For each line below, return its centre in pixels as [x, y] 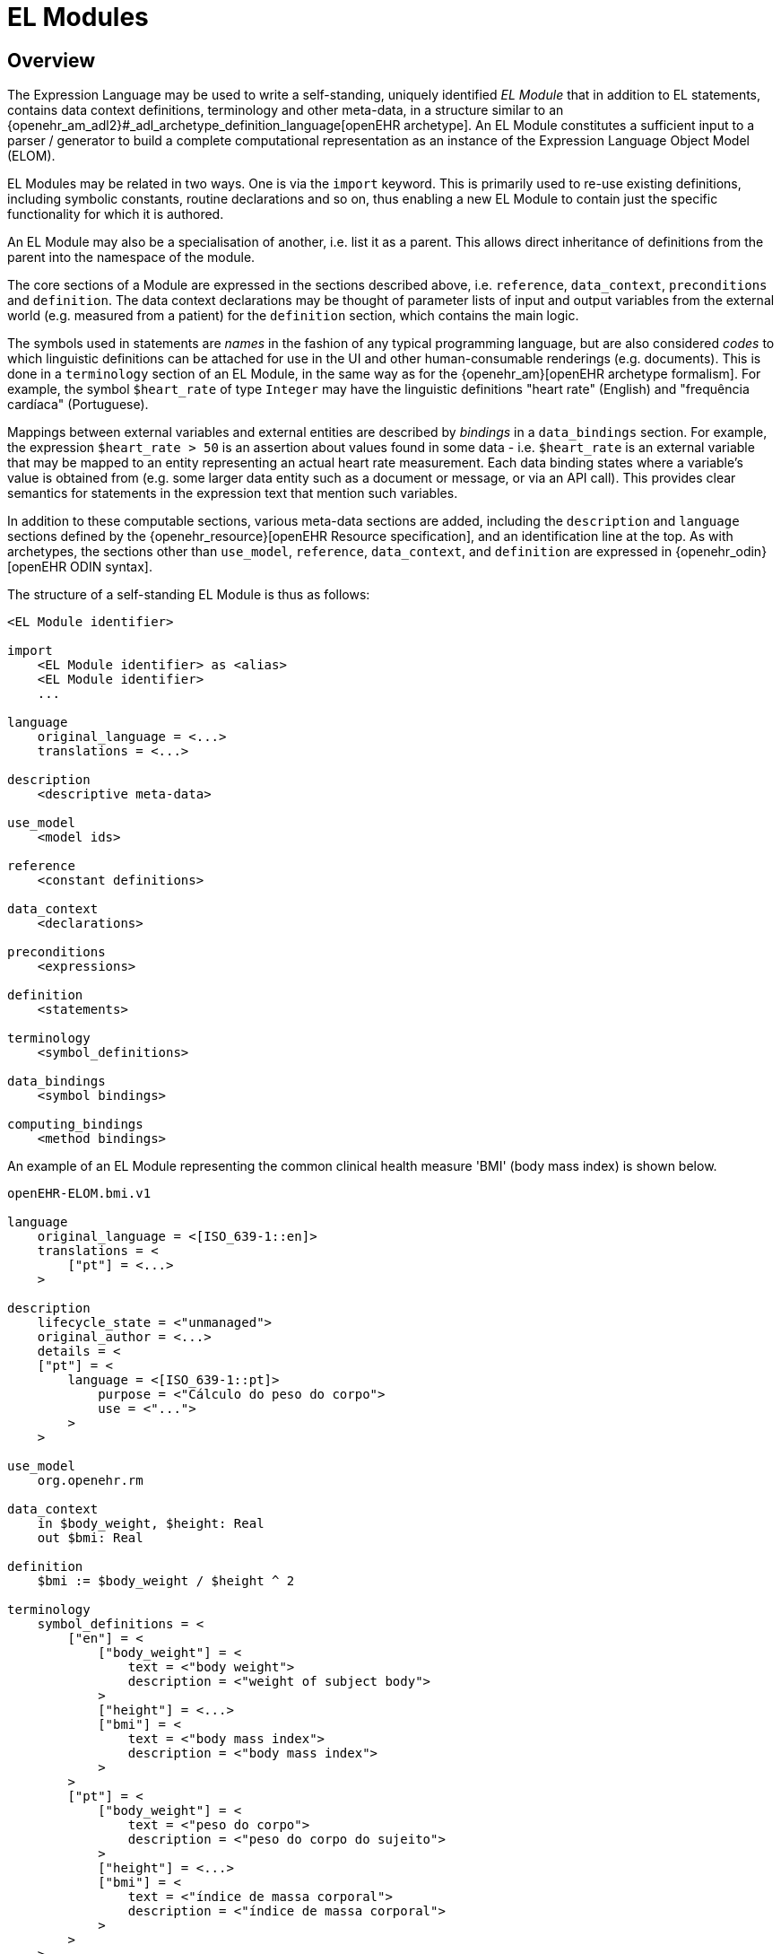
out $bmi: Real [90, 1538]
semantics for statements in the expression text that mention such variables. [233, 493]
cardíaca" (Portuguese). [78, 405]
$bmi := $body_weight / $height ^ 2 [166, 1581]
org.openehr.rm [90, 1481]
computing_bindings [75, 1125]
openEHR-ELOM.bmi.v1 [79, 1194]
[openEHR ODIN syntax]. [80, 567]
